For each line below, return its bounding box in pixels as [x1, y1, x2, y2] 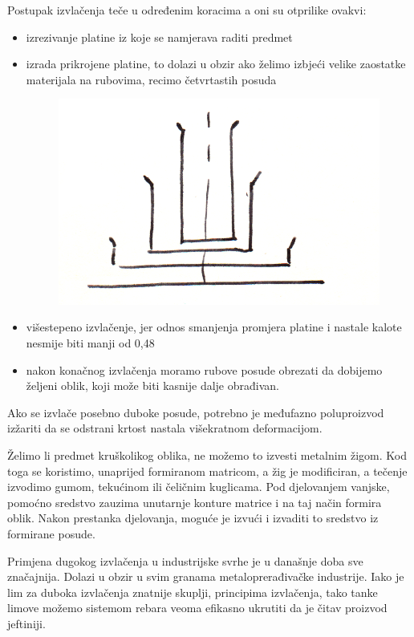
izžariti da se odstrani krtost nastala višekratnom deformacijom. [7, 420, 323, 436]
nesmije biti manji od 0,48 [26, 335, 155, 351]
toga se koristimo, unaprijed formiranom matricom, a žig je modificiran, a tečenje [7, 462, 408, 479]
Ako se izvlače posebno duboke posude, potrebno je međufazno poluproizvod [7, 404, 384, 420]
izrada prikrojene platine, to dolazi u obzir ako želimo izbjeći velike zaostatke [26, 55, 406, 72]
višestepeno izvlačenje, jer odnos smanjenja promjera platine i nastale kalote [26, 318, 402, 335]
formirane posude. [7, 525, 95, 542]
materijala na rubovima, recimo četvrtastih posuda [26, 71, 277, 87]
